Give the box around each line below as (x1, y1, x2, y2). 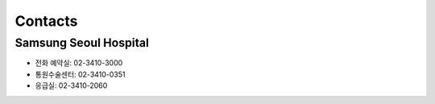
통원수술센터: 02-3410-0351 (35, 69, 126, 79)
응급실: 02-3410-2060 (35, 81, 108, 90)
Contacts (14, 12, 78, 30)
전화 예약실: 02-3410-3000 (35, 58, 123, 68)
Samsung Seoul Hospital (14, 35, 149, 50)
